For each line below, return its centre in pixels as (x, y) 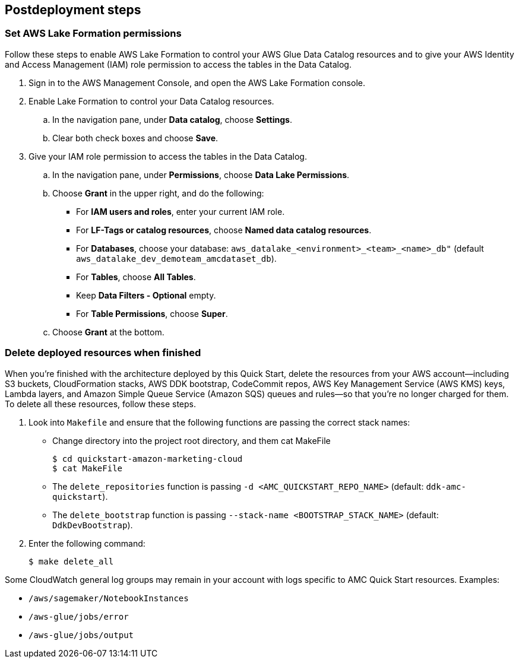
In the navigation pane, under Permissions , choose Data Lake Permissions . (201, 175)
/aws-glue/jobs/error (79, 616)
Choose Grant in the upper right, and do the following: (158, 193)
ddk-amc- (446, 486)
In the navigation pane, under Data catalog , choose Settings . (172, 119)
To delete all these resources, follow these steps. (100, 404)
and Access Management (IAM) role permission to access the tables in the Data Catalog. (178, 64)
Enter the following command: (87, 543)
